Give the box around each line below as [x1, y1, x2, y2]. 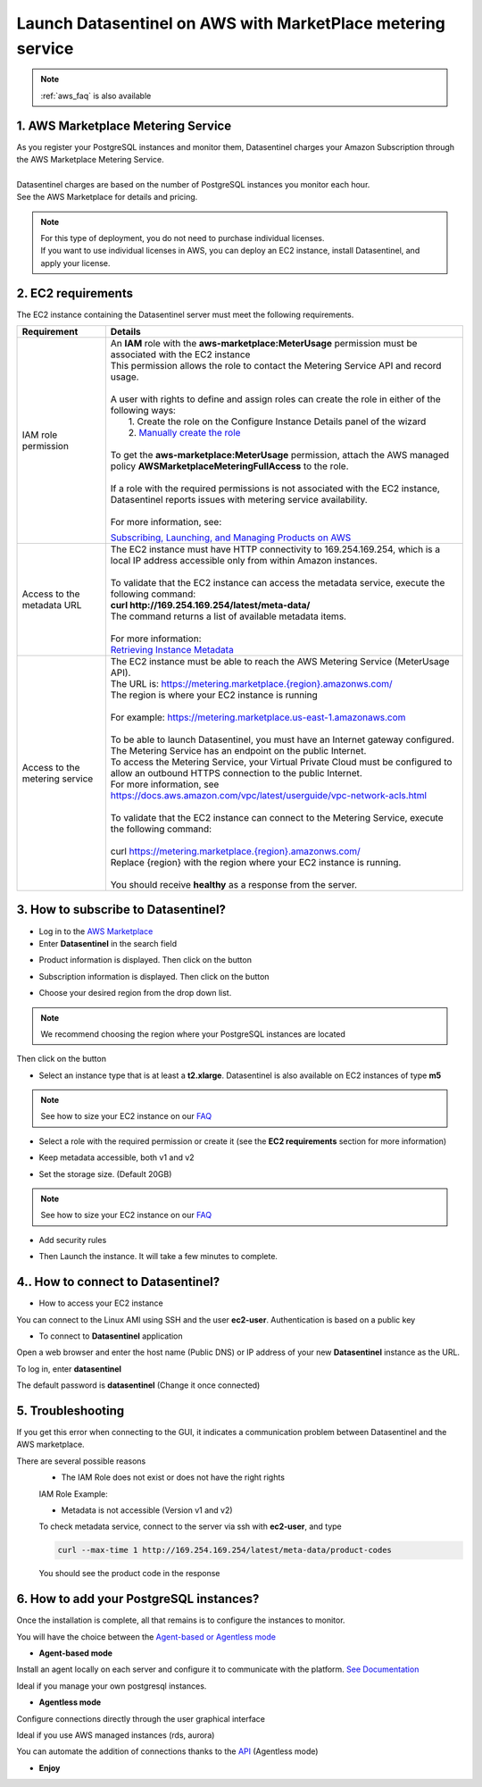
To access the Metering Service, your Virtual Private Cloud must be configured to [110, 756, 453, 768]
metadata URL [21, 599, 82, 612]
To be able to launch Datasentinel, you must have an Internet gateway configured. [110, 733, 454, 746]
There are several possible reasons [16, 1456, 146, 1466]
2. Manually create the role [128, 427, 241, 439]
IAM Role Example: [38, 1488, 109, 1499]
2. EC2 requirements [16, 286, 134, 301]
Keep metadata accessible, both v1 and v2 [38, 1152, 195, 1163]
